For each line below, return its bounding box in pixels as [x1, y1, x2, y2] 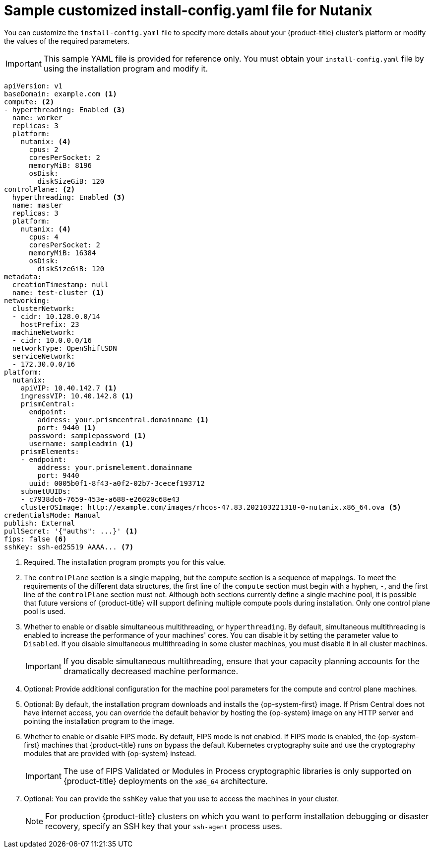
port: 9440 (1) [37, 423, 96, 432]
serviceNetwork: [12, 352, 75, 360]
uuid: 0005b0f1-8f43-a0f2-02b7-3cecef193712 [29, 479, 205, 487]
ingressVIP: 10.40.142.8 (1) [20, 391, 134, 400]
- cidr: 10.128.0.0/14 [12, 312, 100, 320]
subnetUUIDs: [20, 487, 71, 495]
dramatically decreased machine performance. [63, 666, 239, 676]
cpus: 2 [29, 145, 59, 154]
